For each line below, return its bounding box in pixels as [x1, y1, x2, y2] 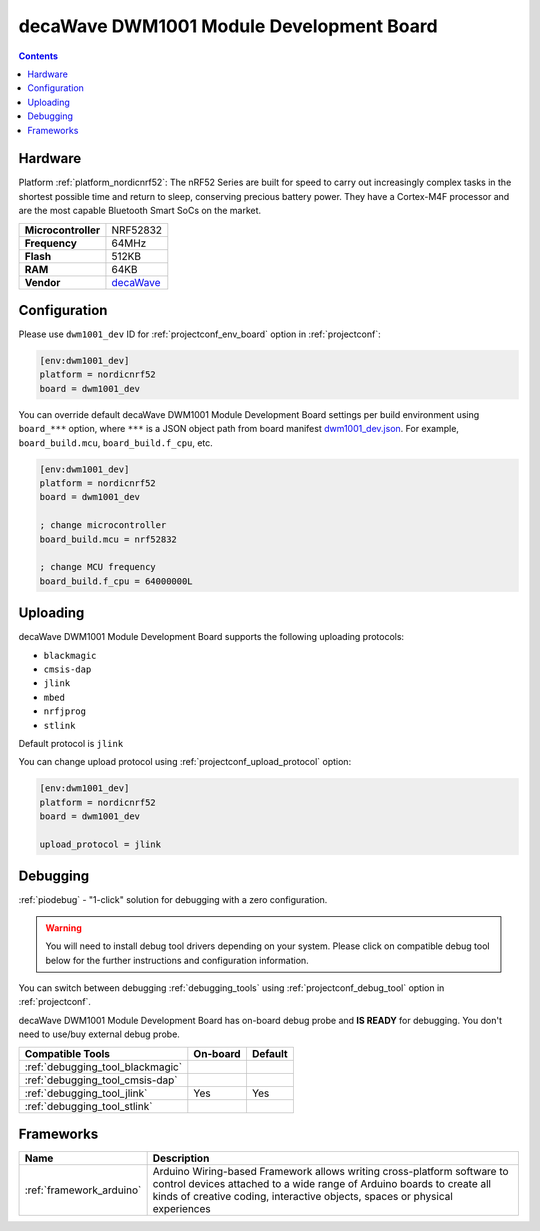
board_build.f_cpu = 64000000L [39, 575, 194, 587]
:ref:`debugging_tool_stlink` [24, 1099, 153, 1113]
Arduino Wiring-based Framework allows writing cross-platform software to [152, 1165, 509, 1179]
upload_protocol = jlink [39, 838, 162, 850]
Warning [45, 921, 82, 934]
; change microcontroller [39, 520, 167, 531]
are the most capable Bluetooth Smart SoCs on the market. [18, 205, 262, 217]
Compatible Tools [24, 1046, 110, 1060]
